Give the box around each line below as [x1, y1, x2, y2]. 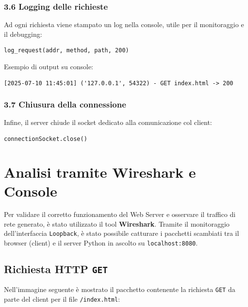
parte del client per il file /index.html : [4, 293, 120, 304]
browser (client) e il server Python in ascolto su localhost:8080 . [4, 237, 198, 247]
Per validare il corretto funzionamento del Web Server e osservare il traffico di [4, 209, 236, 219]
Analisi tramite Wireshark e [4, 162, 196, 182]
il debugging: [4, 29, 42, 39]
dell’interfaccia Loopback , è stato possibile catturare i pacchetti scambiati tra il [4, 228, 239, 238]
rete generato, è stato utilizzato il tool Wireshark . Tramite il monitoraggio [4, 218, 230, 229]
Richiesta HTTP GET [4, 261, 108, 276]
